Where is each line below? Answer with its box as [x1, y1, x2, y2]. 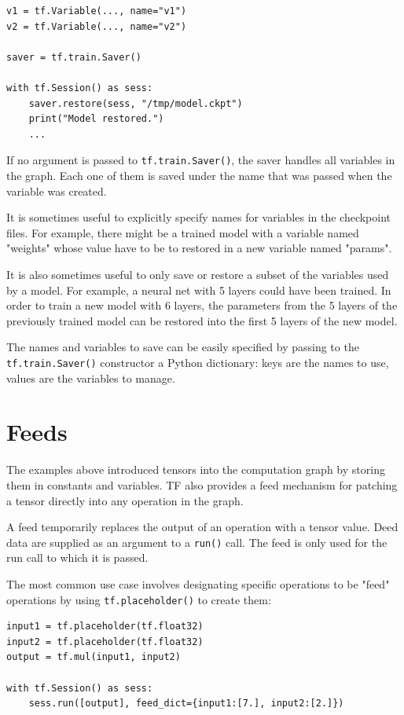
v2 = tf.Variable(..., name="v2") [6, 20, 187, 32]
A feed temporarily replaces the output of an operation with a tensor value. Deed [6, 519, 398, 535]
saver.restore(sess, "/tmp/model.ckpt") [28, 97, 243, 109]
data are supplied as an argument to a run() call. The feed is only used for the [6, 533, 387, 550]
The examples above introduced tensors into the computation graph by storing [6, 461, 385, 478]
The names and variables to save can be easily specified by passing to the [6, 339, 359, 355]
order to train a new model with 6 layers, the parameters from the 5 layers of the [6, 297, 398, 313]
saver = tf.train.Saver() [6, 51, 141, 63]
